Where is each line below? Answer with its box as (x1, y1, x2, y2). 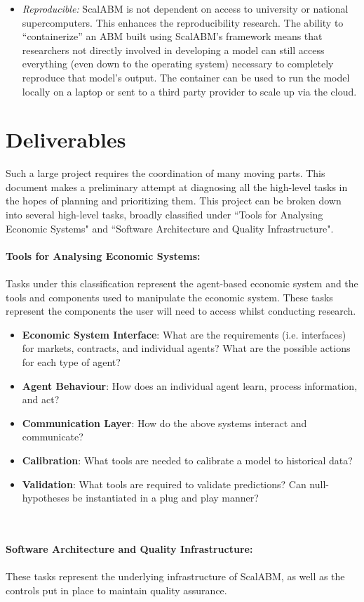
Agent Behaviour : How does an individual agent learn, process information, (22, 378, 358, 393)
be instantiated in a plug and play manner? (72, 490, 259, 505)
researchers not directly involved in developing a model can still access (22, 42, 325, 57)
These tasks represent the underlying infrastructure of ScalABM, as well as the (6, 569, 345, 584)
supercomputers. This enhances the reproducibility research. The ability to (22, 15, 344, 30)
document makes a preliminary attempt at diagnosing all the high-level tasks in (6, 179, 348, 194)
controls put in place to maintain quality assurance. (6, 582, 227, 597)
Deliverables (6, 125, 126, 154)
